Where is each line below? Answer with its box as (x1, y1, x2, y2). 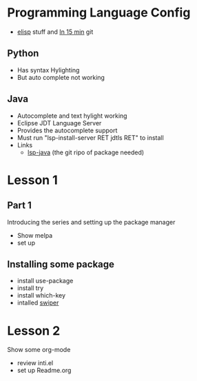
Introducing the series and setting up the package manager (7, 218, 176, 226)
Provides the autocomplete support (17, 126, 118, 134)
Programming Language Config (7, 5, 191, 21)
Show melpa (17, 231, 53, 239)
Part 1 (7, 200, 32, 212)
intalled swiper (17, 298, 59, 307)
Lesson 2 (7, 322, 61, 338)
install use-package (17, 277, 74, 285)
